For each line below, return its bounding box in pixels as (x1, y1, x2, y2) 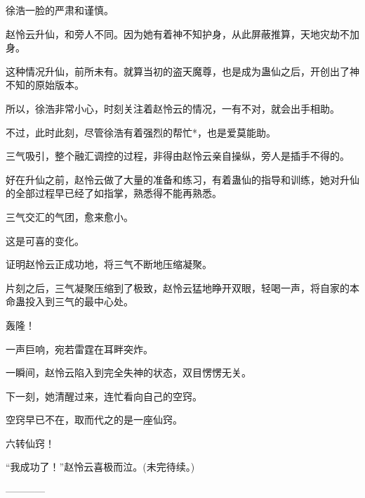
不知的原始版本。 (6, 77, 84, 92)
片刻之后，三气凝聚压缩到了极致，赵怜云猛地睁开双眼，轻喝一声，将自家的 (6, 280, 350, 295)
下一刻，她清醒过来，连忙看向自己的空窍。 (6, 388, 202, 403)
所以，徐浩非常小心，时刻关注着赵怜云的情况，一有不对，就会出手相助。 (6, 101, 340, 115)
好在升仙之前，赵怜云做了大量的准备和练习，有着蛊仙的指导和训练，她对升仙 (6, 172, 359, 186)
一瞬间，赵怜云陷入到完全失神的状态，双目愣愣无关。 (6, 365, 251, 380)
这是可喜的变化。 (6, 233, 84, 248)
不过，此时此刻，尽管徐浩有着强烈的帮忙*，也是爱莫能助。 (6, 124, 276, 139)
